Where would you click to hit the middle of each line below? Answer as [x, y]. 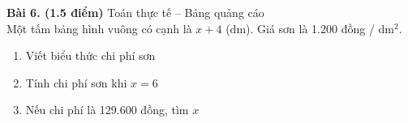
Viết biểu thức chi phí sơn [90, 55]
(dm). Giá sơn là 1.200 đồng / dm [310, 28]
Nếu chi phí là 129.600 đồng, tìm [107, 110]
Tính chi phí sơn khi [76, 82]
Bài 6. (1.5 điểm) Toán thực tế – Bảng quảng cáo [135, 12]
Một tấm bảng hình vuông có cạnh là [99, 28]
